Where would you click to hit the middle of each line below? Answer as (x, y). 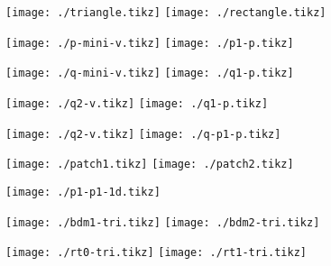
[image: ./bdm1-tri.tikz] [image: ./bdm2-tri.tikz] (163, 222)
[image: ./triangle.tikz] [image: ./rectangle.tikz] (166, 13)
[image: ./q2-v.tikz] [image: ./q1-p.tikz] (137, 103)
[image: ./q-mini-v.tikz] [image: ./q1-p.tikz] (150, 73)
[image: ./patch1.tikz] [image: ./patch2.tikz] (150, 165)
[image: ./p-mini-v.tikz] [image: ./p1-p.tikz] (150, 43)
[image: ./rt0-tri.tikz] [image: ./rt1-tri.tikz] (156, 253)
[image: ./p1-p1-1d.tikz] (83, 192)
